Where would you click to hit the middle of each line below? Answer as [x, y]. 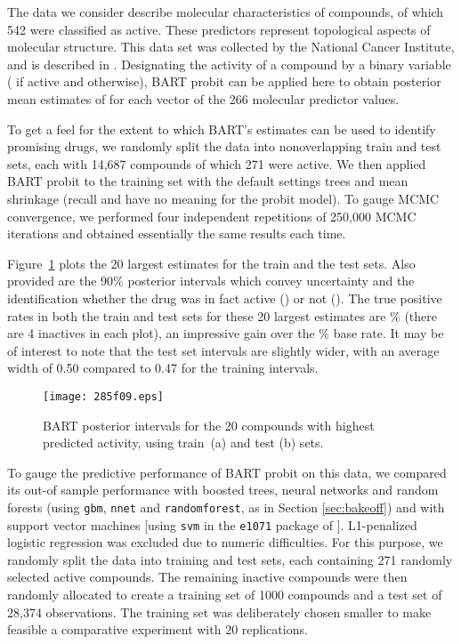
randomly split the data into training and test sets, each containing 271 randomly [230, 559]
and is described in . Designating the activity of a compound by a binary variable [229, 64]
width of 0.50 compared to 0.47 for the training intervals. [163, 368]
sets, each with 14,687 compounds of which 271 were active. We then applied [217, 163]
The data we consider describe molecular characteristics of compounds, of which [226, 12]
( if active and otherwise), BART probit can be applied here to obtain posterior [224, 81]
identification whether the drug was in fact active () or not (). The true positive [225, 298]
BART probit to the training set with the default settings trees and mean [208, 181]
